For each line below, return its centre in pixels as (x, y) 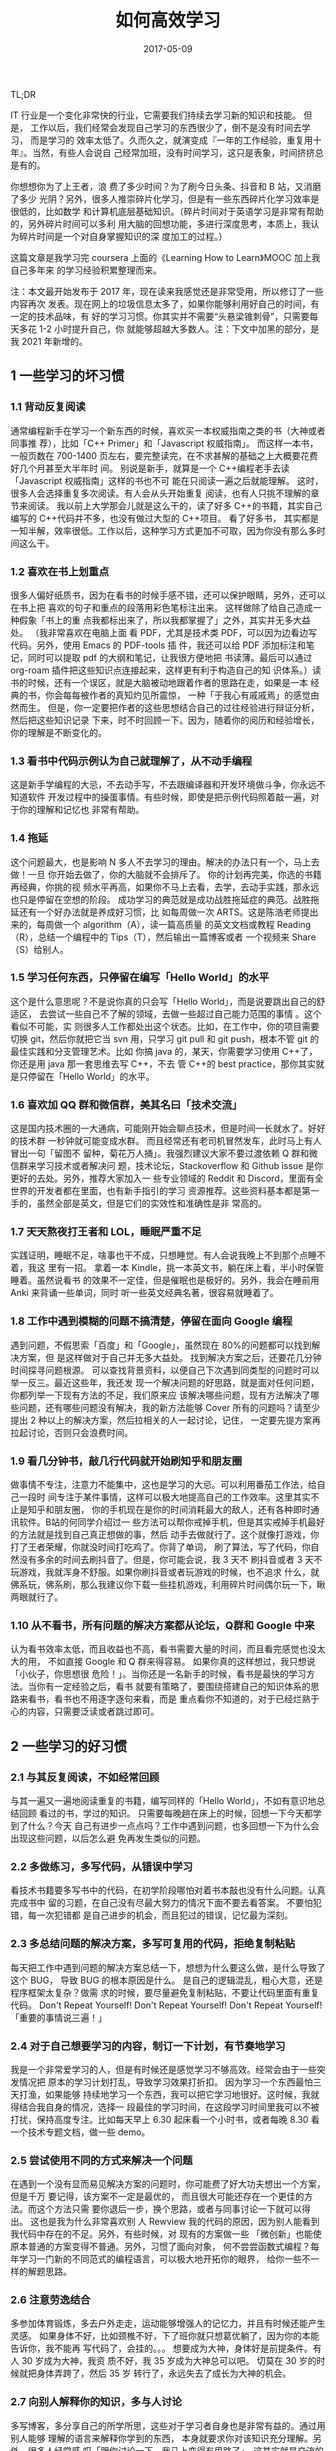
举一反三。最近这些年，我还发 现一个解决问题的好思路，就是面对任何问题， (165, 1382)
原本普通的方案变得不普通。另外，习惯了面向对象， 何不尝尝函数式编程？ (160, 2247)
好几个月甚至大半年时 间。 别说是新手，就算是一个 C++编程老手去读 (150, 468)
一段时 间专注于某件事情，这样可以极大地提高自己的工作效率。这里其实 (164, 1497)
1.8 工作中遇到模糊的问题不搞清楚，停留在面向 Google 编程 (151, 1321)
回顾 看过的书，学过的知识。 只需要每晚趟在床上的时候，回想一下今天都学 (170, 1813)
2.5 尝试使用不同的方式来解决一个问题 (101, 2160)
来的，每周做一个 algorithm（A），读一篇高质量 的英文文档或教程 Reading (161, 924)
